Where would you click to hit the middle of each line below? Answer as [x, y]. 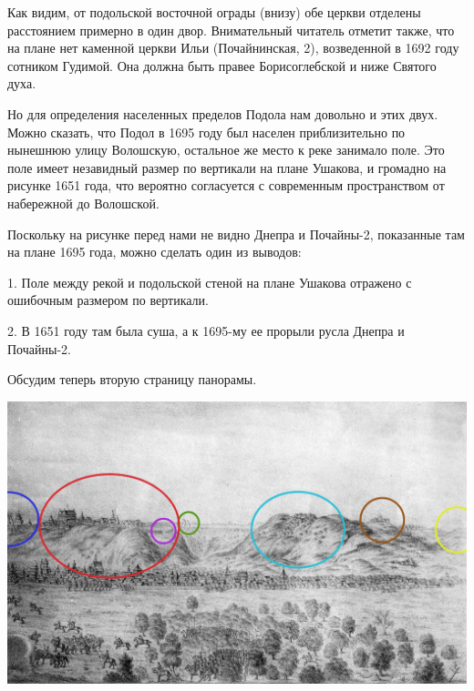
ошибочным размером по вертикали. [108, 300]
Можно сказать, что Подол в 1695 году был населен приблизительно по [206, 132]
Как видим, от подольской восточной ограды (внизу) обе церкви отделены [214, 12]
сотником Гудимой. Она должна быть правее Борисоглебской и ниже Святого [222, 65]
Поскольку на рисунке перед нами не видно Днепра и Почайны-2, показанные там [236, 234]
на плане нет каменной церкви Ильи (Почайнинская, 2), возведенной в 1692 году [233, 48]
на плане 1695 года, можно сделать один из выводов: [155, 252]
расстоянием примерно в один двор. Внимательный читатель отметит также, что [231, 30]
